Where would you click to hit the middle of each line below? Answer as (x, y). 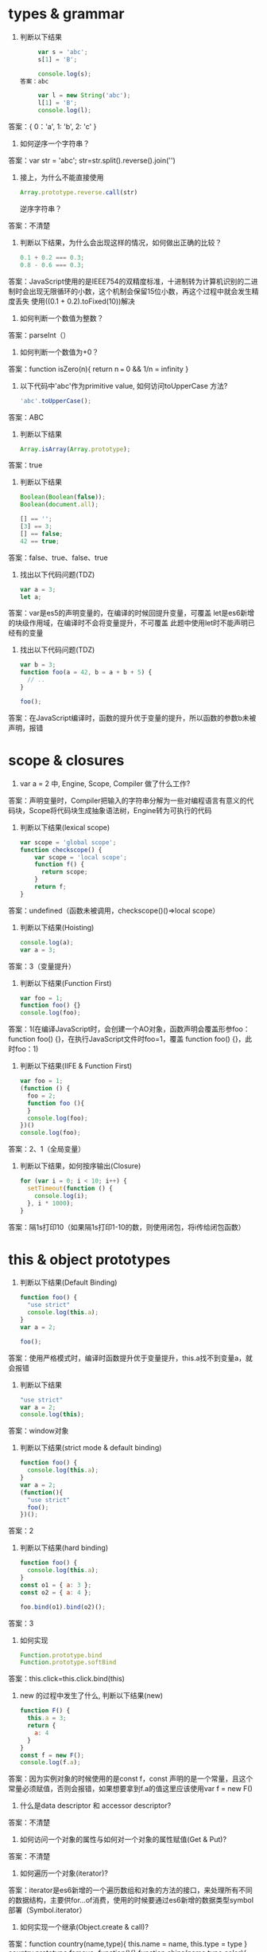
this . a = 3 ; (47, 1718)
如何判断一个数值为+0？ (59, 352)
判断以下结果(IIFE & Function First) (76, 1066)
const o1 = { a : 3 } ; (56, 1585)
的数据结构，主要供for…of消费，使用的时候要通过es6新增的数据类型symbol (131, 1900)
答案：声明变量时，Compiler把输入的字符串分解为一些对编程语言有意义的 (128, 800)
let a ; (31, 597)
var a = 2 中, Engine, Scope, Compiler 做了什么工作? (105, 783)
